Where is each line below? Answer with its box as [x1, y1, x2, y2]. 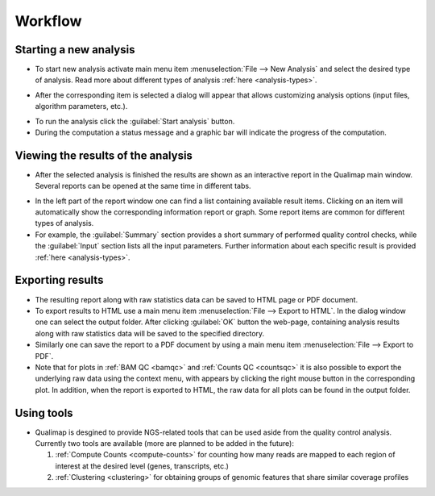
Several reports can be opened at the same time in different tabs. [35, 181, 251, 191]
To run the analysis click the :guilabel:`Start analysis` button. [35, 116, 235, 126]
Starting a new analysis [14, 43, 135, 56]
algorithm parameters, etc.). [35, 102, 128, 111]
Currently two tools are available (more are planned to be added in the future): [35, 438, 294, 448]
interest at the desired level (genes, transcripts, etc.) [55, 461, 230, 471]
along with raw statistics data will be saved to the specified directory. [35, 328, 265, 338]
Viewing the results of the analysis [14, 148, 193, 162]
